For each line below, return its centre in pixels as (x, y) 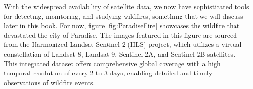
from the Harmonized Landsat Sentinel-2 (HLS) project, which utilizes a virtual (123, 44)
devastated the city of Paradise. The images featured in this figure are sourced (121, 35)
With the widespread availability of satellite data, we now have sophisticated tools (126, 6)
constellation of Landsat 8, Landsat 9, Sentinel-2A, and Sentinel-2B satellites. (120, 53)
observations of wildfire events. (50, 82)
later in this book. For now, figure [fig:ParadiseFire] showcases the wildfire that (122, 25)
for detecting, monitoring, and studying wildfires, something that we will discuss (124, 16)
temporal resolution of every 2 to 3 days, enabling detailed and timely (108, 73)
